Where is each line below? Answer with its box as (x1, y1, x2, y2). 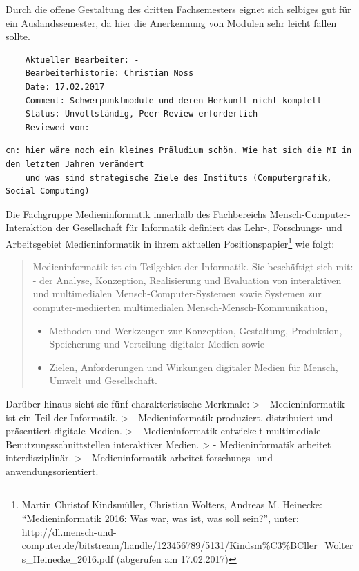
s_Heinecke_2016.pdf (21, 551, 114, 565)
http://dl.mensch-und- (21, 524, 117, 539)
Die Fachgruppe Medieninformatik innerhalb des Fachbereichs (6, 206, 267, 221)
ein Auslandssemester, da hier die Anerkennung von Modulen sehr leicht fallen (6, 15, 337, 30)
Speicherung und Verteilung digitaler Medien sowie (49, 337, 264, 351)
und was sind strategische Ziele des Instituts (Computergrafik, (25, 172, 332, 183)
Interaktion (6, 220, 53, 234)
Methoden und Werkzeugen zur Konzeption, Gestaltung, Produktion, (49, 323, 342, 337)
